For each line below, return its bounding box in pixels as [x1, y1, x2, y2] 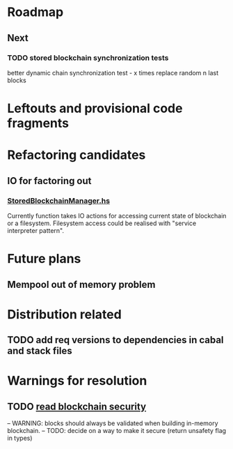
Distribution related [7, 306, 122, 322]
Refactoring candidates [7, 147, 146, 163]
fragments [7, 116, 70, 131]
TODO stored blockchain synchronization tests [7, 53, 169, 63]
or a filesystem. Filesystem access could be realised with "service [7, 219, 197, 227]
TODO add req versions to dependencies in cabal [7, 334, 224, 346]
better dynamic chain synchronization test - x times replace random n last [7, 68, 219, 77]
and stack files [7, 345, 72, 357]
